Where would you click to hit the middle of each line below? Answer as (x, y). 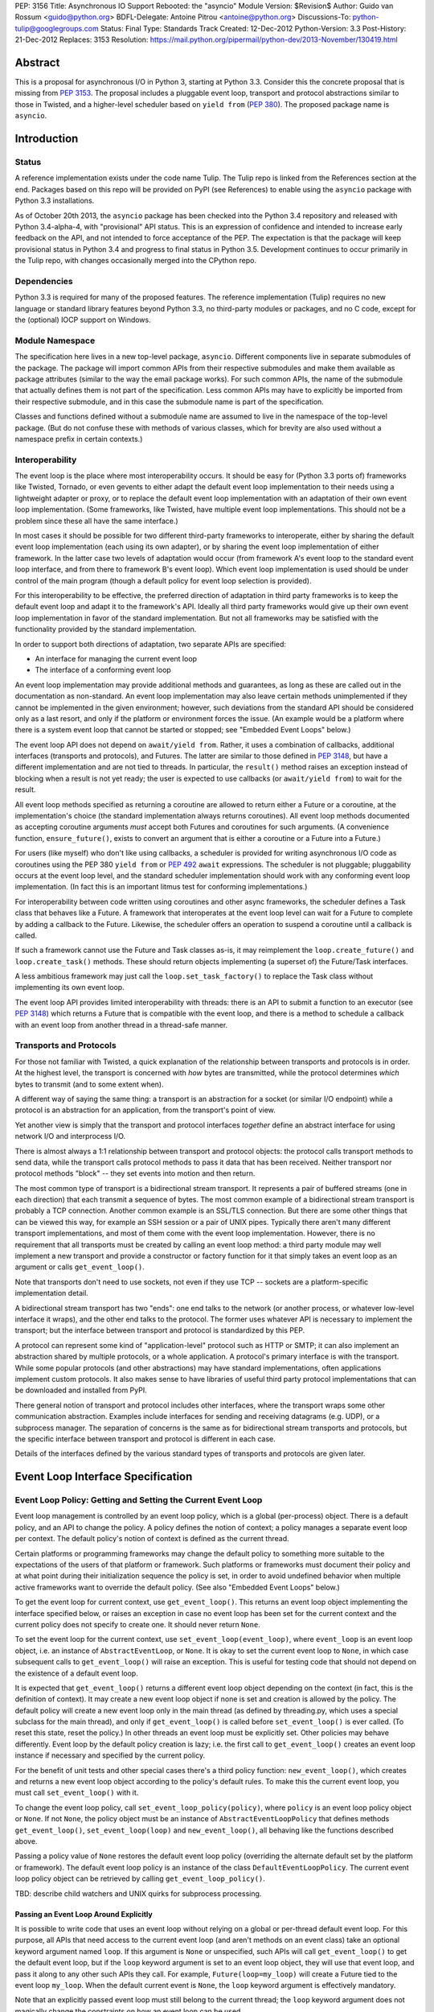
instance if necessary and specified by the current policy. (110, 1755)
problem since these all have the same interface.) (96, 521)
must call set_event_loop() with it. (77, 1793)
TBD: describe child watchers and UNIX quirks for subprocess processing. (138, 1893)
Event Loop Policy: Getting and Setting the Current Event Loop (139, 1500)
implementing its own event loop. (70, 987)
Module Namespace (55, 340)
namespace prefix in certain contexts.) (79, 439)
